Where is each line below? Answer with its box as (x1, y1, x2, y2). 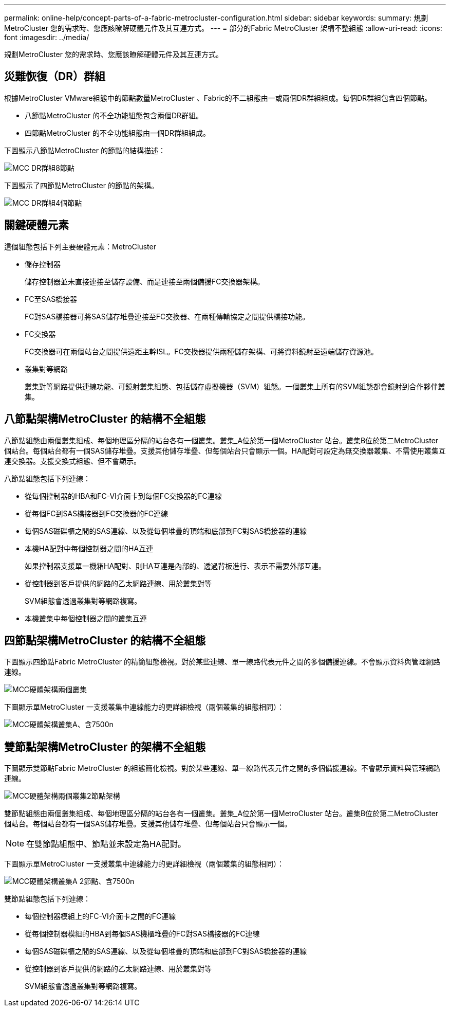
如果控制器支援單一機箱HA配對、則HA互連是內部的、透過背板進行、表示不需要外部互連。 (25, 561, 326, 570)
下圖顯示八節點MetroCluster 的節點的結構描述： (4, 146, 165, 155)
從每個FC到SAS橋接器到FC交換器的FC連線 (25, 509, 168, 518)
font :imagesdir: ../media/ (4, 33, 89, 42)
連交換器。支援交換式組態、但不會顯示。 (4, 456, 141, 465)
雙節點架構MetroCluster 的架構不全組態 (4, 740, 206, 753)
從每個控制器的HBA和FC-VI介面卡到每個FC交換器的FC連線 (25, 491, 222, 500)
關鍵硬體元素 (4, 219, 69, 232)
